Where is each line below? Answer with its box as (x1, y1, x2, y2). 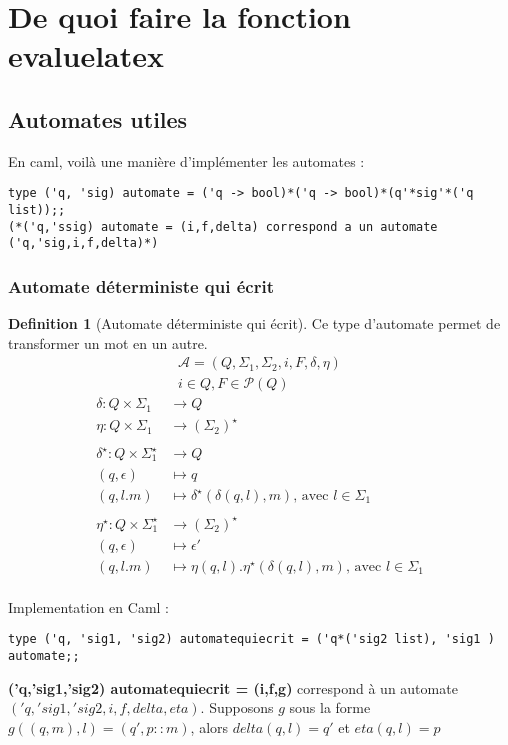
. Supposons (200, 697, 274, 718)
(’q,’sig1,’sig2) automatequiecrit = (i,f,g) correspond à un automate (8, 677, 458, 698)
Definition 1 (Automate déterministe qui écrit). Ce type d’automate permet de (8, 313, 501, 334)
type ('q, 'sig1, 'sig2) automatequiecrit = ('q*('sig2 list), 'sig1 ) (8, 632, 495, 647)
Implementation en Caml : (8, 596, 169, 617)
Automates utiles (8, 103, 188, 134)
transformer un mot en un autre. (8, 332, 208, 353)
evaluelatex (8, 35, 165, 76)
